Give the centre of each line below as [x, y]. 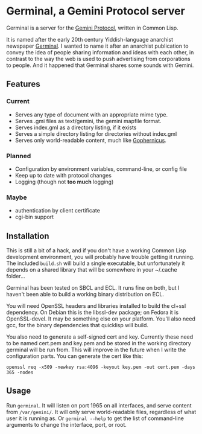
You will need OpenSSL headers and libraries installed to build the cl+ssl [96, 306]
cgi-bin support [34, 217]
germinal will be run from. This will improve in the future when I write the [96, 350]
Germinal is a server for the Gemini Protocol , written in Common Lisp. [93, 28]
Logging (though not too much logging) [64, 182]
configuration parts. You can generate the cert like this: [75, 356]
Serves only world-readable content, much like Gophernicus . [91, 140]
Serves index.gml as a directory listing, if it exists [76, 127]
